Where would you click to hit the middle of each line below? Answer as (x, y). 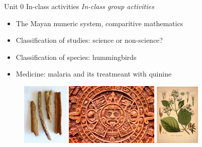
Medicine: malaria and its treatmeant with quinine (94, 74)
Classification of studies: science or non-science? (89, 40)
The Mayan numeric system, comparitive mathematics (99, 23)
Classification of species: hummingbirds (76, 57)
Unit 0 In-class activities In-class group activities (79, 6)
